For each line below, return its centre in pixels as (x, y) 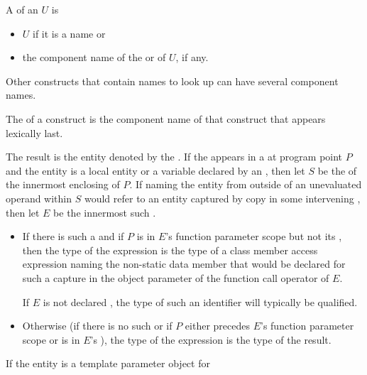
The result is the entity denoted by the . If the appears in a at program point (174, 157)
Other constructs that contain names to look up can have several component (172, 81)
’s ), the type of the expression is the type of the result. (211, 339)
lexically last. (34, 132)
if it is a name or (69, 33)
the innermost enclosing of (63, 184)
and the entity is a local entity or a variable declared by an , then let (155, 170)
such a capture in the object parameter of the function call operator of (176, 277)
